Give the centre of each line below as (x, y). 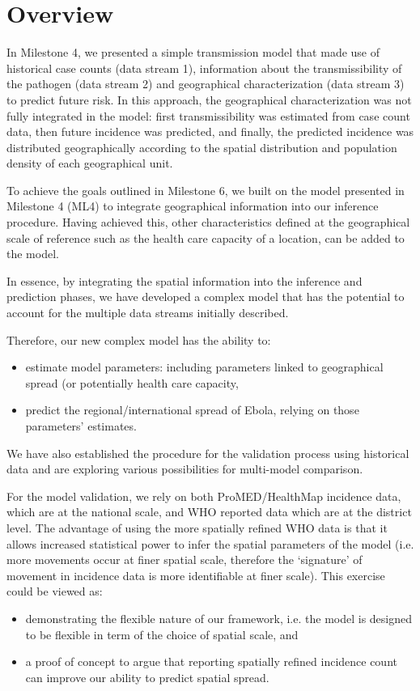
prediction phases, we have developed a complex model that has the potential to (206, 297)
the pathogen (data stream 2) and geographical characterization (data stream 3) (206, 84)
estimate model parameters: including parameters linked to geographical (204, 367)
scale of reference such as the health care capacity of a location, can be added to (206, 237)
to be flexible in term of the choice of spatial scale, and (162, 634)
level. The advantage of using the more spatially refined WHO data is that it (197, 527)
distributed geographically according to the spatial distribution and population (202, 147)
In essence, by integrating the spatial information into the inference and (185, 280)
